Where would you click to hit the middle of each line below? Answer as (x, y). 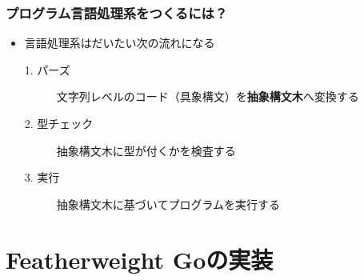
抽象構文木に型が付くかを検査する (146, 150)
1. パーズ (47, 69)
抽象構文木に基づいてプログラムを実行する (168, 204)
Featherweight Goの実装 (140, 259)
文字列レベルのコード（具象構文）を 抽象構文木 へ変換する (208, 96)
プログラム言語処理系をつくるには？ (117, 12)
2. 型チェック (59, 123)
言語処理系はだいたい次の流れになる (120, 43)
